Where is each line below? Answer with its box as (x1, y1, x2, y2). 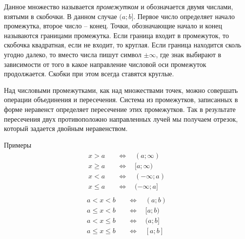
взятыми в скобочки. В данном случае (4, 11, 117, 21)
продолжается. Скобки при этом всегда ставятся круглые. (4, 68, 174, 79)
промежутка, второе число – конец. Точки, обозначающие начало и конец (4, 21, 222, 31)
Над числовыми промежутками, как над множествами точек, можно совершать (4, 85, 238, 95)
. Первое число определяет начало (133, 11, 235, 21)
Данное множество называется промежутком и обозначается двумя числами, (4, 1, 233, 11)
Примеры (4, 139, 32, 150)
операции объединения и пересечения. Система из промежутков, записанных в (4, 94, 238, 105)
